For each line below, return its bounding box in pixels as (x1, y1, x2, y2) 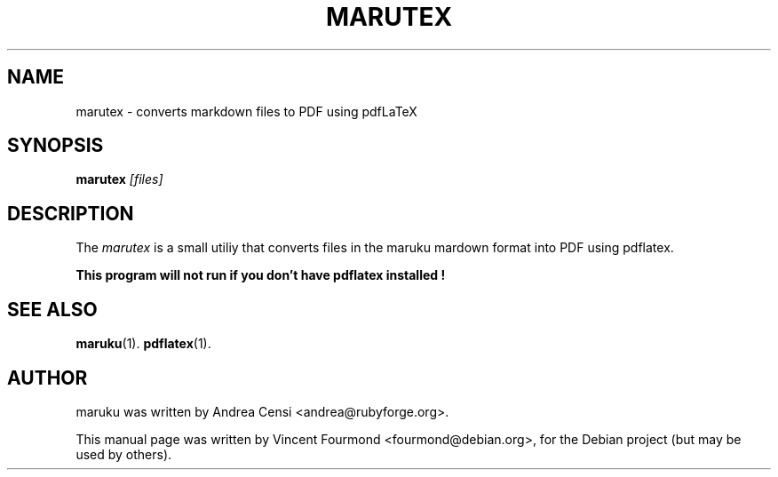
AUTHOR (7, 366, 88, 389)
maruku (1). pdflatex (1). (75, 336, 211, 352)
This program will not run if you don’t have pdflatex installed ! (75, 267, 446, 283)
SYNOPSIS (7, 134, 104, 157)
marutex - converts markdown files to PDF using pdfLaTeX (75, 103, 417, 119)
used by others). (75, 446, 172, 462)
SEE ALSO (7, 298, 98, 321)
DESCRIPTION (7, 202, 134, 225)
